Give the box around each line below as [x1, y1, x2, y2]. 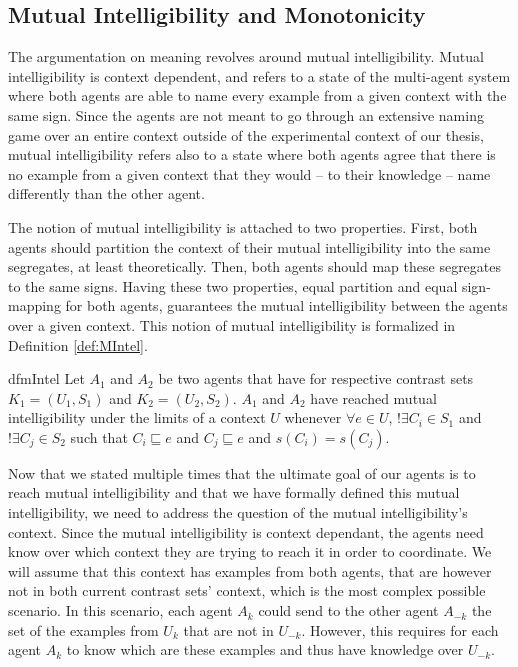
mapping [8, 295, 61, 316]
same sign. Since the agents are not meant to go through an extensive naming [8, 104, 484, 125]
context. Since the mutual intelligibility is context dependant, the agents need [8, 521, 484, 542]
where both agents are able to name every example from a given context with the [8, 85, 507, 106]
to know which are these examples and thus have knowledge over [66, 639, 464, 660]
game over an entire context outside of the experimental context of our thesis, [8, 124, 484, 145]
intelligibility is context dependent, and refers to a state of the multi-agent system [8, 65, 511, 86]
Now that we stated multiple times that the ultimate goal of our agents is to [8, 462, 476, 483]
